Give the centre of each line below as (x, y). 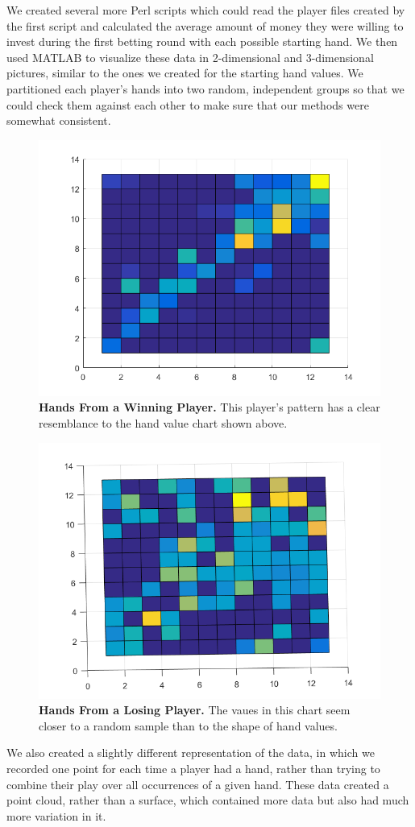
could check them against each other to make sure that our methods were (188, 104)
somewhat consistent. (59, 120)
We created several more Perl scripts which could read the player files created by (206, 10)
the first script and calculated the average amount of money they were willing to (205, 25)
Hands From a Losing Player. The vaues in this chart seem (195, 710)
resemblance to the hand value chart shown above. (163, 422)
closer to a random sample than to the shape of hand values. (188, 725)
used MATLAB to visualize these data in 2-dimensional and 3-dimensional (190, 57)
